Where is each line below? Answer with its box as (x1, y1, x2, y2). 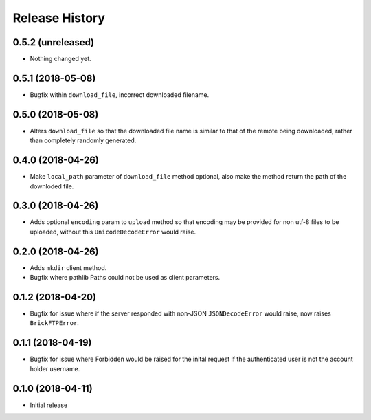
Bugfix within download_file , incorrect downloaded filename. (30, 90, 210, 99)
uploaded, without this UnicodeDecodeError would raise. (30, 228, 196, 236)
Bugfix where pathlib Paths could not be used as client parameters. (30, 274, 221, 282)
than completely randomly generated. (30, 136, 137, 144)
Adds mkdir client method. (30, 263, 107, 272)
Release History (12, 10, 106, 25)
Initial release (30, 401, 68, 409)
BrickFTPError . (30, 319, 79, 327)
